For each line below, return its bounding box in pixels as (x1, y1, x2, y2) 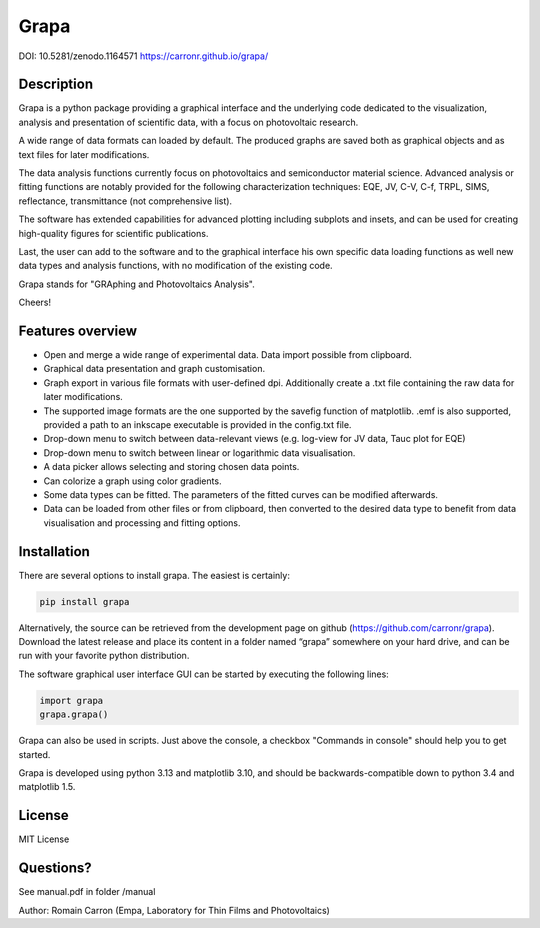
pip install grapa (39, 596, 130, 607)
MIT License (18, 833, 70, 845)
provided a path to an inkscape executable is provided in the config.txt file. (43, 419, 352, 430)
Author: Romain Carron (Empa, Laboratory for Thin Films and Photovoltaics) (18, 904, 330, 916)
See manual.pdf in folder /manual (18, 886, 156, 898)
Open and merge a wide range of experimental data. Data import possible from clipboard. (43, 349, 412, 361)
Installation (18, 543, 90, 560)
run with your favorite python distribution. (18, 650, 190, 662)
